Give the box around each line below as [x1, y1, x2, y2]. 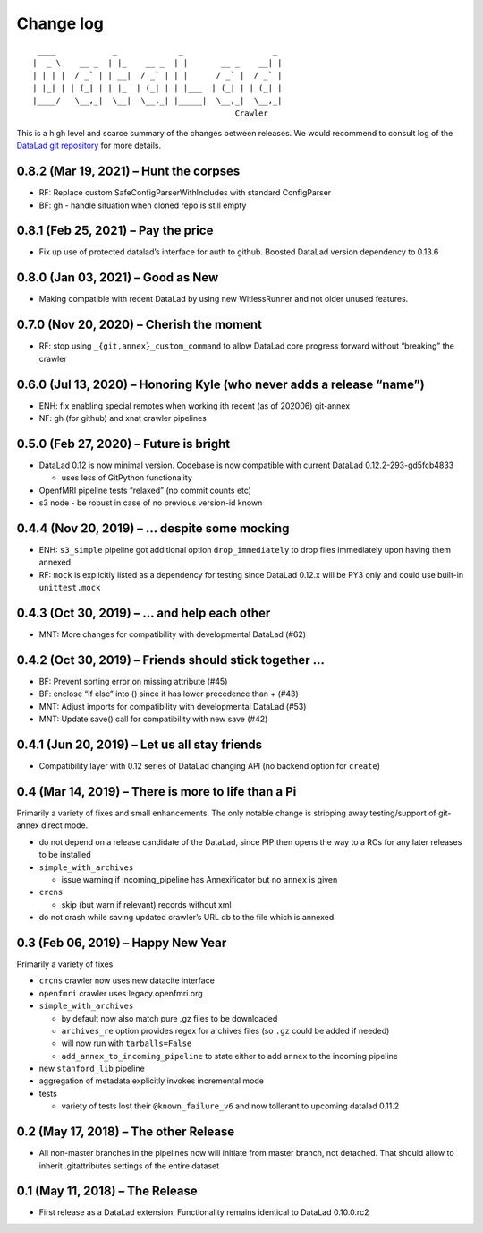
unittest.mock [38, 582, 101, 593]
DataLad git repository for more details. [16, 140, 161, 151]
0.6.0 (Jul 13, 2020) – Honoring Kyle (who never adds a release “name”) [16, 376, 425, 392]
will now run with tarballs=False [61, 1038, 192, 1048]
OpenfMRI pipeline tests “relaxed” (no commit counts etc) [38, 485, 252, 496]
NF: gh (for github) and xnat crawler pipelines [38, 412, 208, 423]
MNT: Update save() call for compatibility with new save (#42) [38, 713, 268, 725]
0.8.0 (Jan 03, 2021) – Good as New [16, 270, 219, 286]
